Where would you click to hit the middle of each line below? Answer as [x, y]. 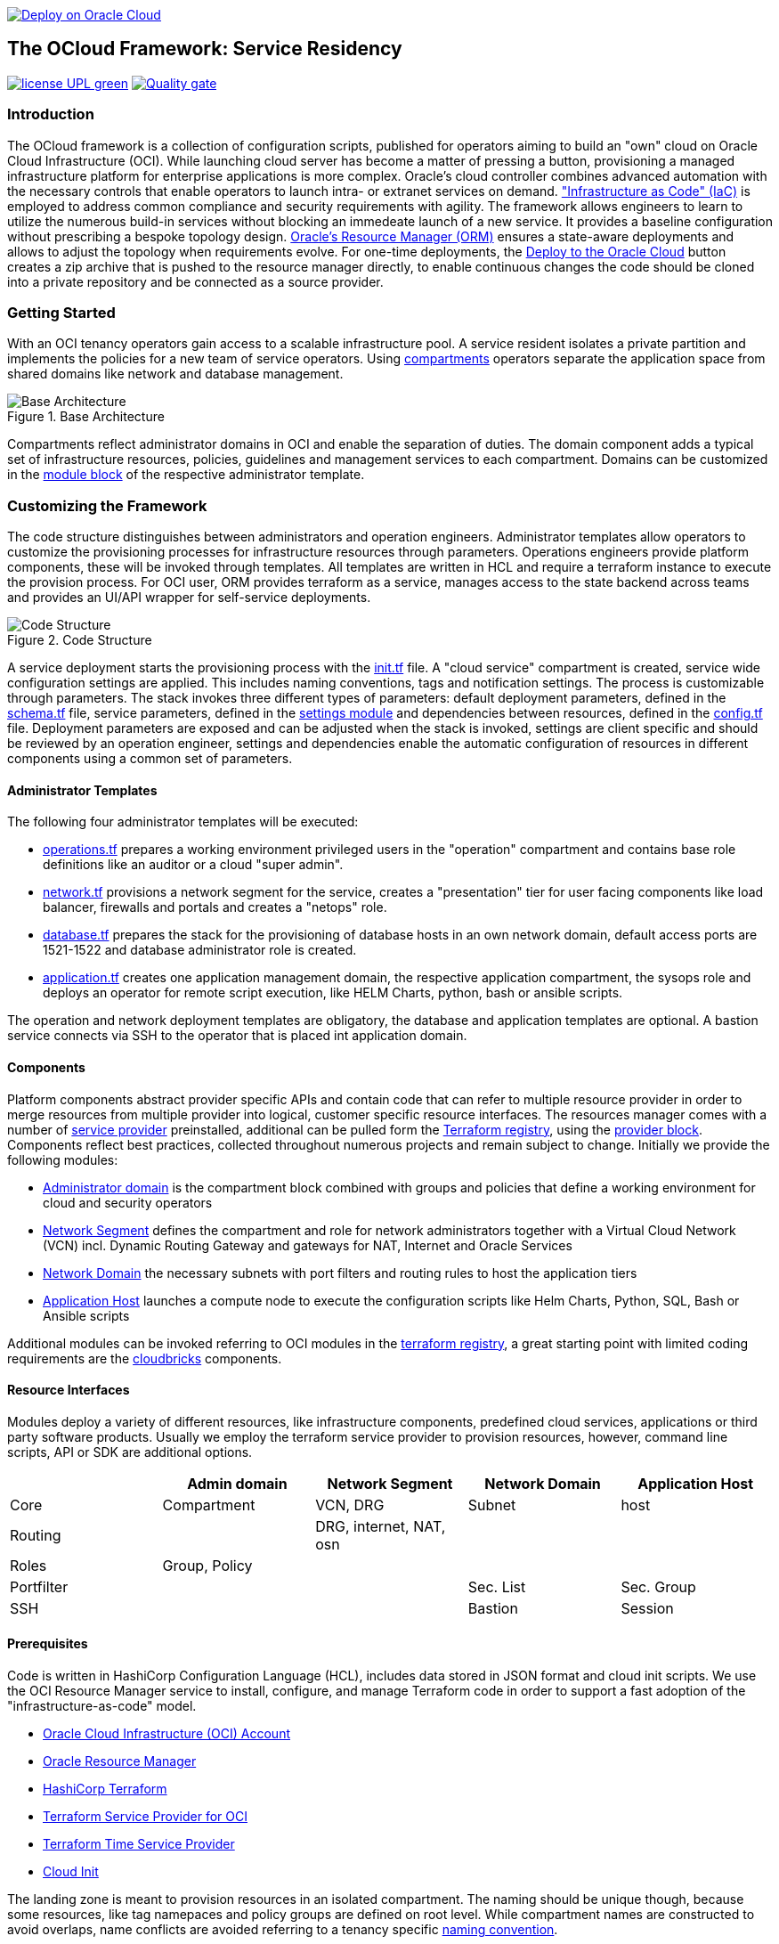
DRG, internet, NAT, [381, 1526]
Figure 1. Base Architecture [86, 417]
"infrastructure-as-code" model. [102, 1705]
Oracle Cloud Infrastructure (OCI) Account [167, 1733]
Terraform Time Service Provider [139, 1843]
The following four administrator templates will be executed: [183, 822]
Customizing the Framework [107, 505]
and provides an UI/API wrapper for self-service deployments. [189, 598]
